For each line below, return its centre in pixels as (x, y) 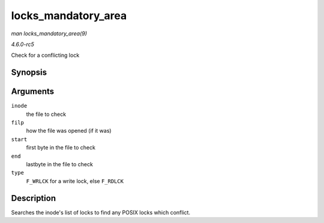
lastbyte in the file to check (59, 164)
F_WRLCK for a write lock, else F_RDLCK (75, 181)
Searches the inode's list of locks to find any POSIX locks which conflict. (101, 212)
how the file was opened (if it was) (69, 131)
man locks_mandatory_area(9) (49, 33)
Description (34, 198)
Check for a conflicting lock (45, 55)
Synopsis (29, 73)
